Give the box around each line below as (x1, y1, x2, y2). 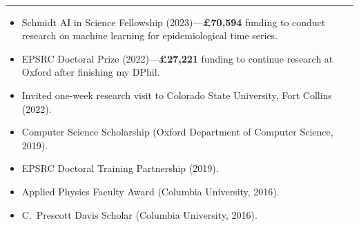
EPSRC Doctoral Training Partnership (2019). (21, 161, 219, 175)
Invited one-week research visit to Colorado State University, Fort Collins (21, 87, 332, 102)
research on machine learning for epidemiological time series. (21, 28, 278, 43)
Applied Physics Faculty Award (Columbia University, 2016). (21, 184, 280, 198)
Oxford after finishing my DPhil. (21, 65, 160, 79)
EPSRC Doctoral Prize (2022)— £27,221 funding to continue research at (21, 51, 333, 65)
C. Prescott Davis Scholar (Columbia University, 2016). (21, 207, 258, 221)
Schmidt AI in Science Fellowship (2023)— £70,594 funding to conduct (21, 14, 326, 29)
